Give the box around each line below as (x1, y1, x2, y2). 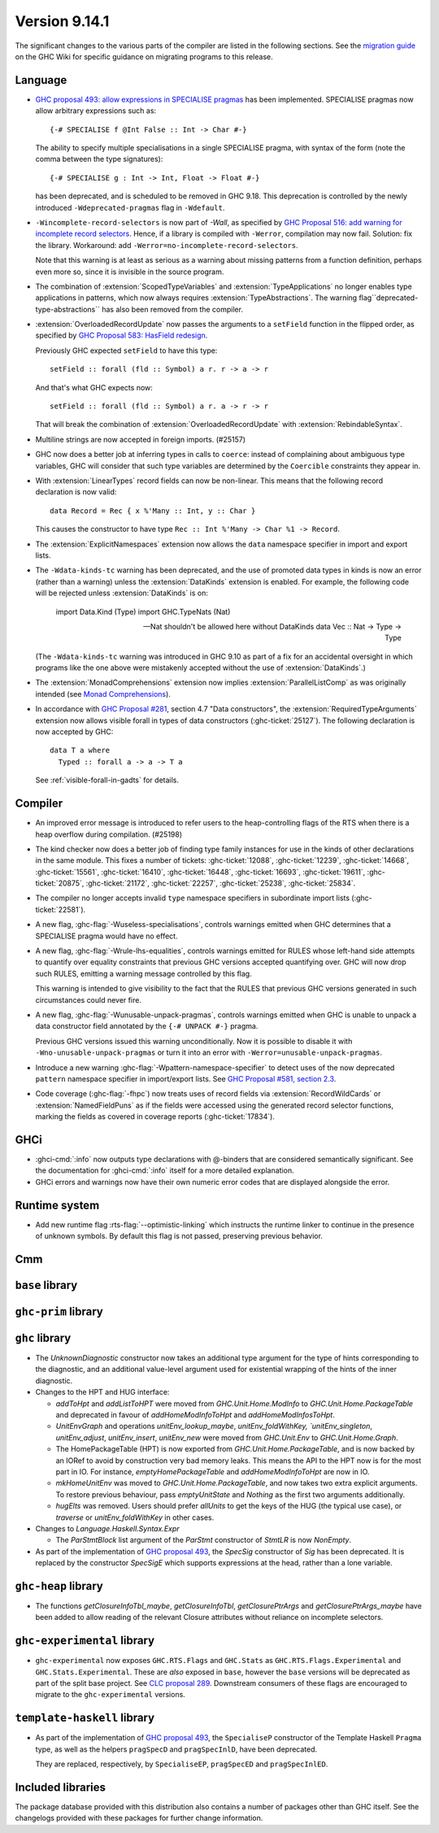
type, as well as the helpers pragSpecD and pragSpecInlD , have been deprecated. (35, 1744, 318, 1754)
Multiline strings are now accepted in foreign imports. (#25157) (35, 434, 246, 444)
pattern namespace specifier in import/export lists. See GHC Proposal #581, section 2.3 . (35, 1073, 337, 1083)
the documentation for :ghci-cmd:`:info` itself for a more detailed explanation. (35, 1165, 294, 1175)
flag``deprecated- (359, 293, 419, 303)
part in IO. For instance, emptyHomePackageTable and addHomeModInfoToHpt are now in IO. (55, 1466, 370, 1476)
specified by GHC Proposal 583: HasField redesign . (35, 330, 208, 341)
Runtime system (15, 1198, 100, 1212)
